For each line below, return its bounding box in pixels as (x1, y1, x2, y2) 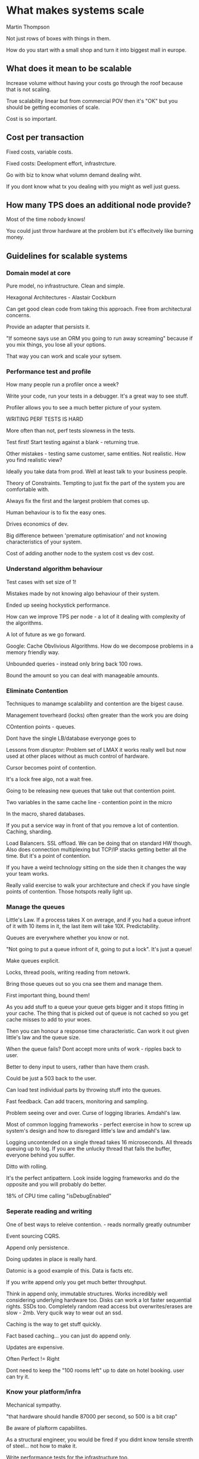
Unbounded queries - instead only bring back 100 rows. (6, 660, 143, 667)
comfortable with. (6, 486, 49, 493)
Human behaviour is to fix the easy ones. (6, 509, 107, 516)
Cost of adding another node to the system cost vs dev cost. (6, 550, 154, 557)
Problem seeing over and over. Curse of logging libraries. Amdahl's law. (6, 1110, 181, 1117)
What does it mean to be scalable (6, 64, 132, 74)
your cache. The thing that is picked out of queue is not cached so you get (6, 1010, 189, 1017)
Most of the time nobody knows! (6, 215, 86, 223)
